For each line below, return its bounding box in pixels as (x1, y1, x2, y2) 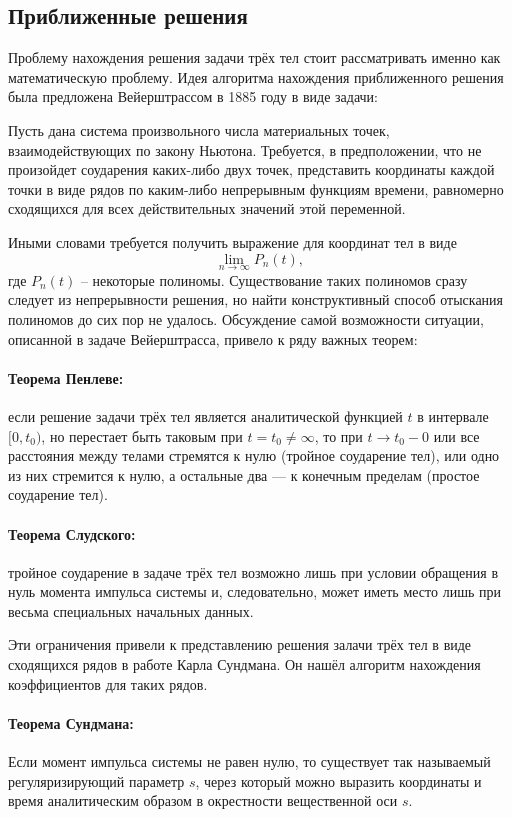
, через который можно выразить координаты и (195, 770, 482, 791)
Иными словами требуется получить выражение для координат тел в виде (8, 231, 457, 252)
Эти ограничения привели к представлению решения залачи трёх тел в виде (8, 634, 472, 655)
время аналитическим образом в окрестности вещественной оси (8, 790, 398, 811)
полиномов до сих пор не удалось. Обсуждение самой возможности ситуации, (8, 308, 484, 329)
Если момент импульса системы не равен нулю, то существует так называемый (8, 751, 491, 772)
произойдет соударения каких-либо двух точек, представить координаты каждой (8, 159, 495, 180)
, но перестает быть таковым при (41, 425, 243, 446)
